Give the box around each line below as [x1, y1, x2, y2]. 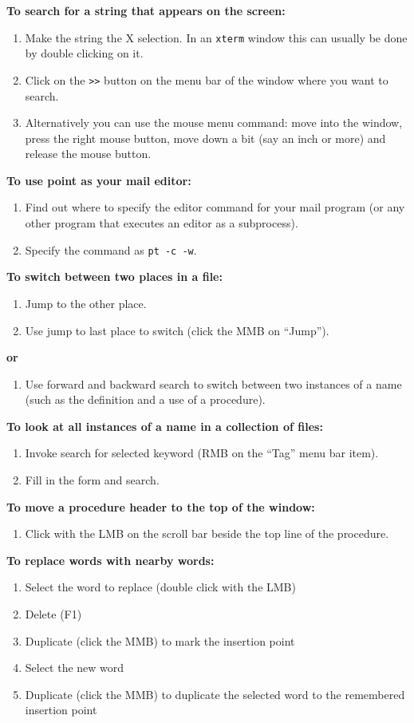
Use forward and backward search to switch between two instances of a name [25, 375, 402, 392]
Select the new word [25, 659, 124, 676]
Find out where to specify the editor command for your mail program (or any [25, 199, 405, 215]
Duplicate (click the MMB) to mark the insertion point [25, 632, 295, 649]
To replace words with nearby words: [6, 551, 215, 568]
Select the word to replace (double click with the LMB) [25, 579, 296, 595]
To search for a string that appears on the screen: [6, 2, 286, 18]
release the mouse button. [25, 145, 152, 162]
